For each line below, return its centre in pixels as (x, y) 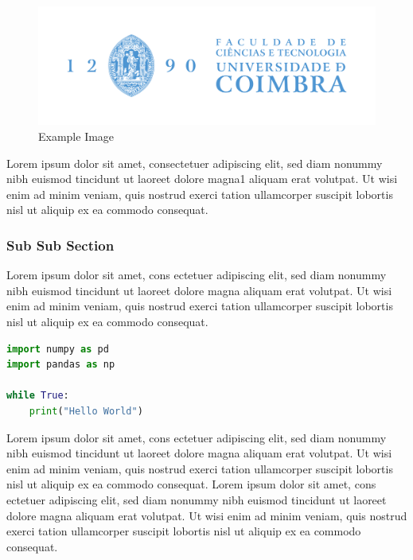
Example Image (76, 136)
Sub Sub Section (60, 245)
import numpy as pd (58, 349)
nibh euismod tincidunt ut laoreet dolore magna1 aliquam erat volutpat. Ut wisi (202, 179)
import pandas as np (61, 365)
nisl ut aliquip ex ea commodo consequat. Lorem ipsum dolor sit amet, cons (191, 484)
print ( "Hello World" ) (86, 411)
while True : (38, 396)
